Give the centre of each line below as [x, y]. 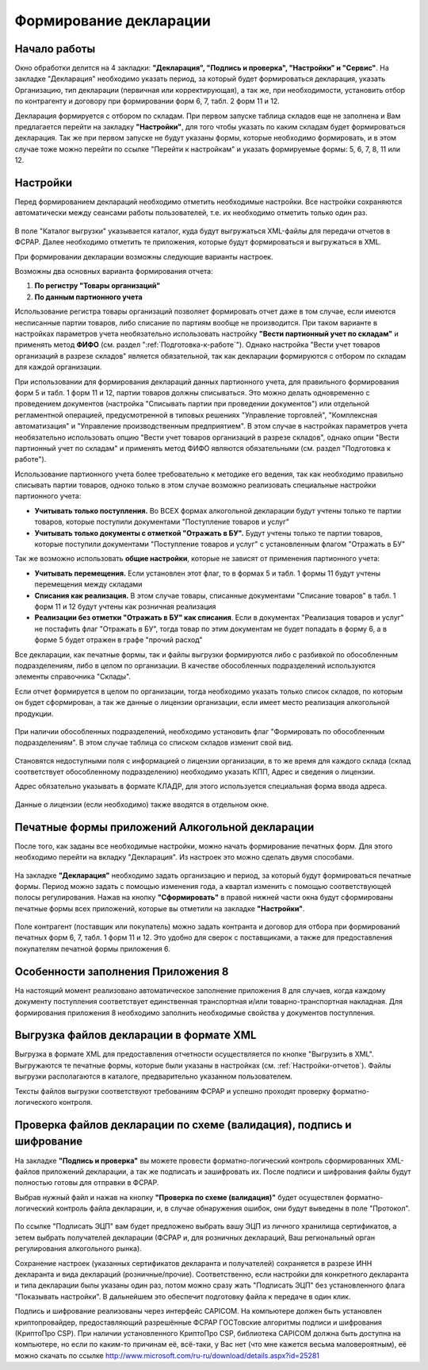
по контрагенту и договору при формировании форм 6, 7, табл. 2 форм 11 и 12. [147, 101]
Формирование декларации [113, 21]
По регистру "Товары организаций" [97, 286]
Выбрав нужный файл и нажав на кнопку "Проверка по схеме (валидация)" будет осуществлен [179, 1197]
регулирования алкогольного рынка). [78, 1249]
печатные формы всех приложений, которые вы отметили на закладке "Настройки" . [160, 908]
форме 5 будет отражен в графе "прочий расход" [118, 640]
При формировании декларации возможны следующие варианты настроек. [144, 256]
